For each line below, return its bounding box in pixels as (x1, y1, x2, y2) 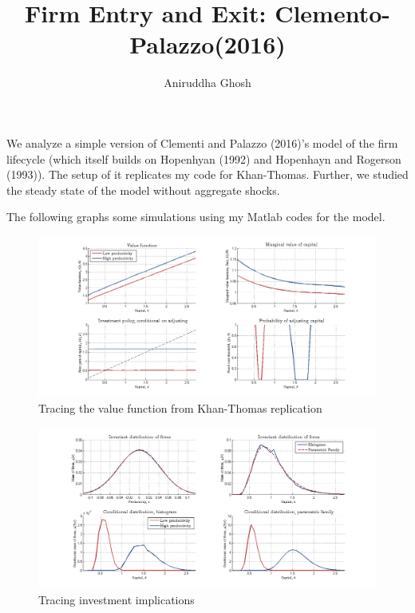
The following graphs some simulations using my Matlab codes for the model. (6, 208, 385, 225)
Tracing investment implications (38, 591, 195, 607)
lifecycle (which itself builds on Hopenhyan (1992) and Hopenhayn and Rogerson (6, 150, 401, 167)
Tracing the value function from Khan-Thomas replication (38, 400, 322, 417)
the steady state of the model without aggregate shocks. (6, 181, 280, 198)
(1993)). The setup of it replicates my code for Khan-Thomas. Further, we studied (6, 166, 409, 183)
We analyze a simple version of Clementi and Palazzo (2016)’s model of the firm (6, 134, 398, 151)
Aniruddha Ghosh (164, 74, 251, 91)
